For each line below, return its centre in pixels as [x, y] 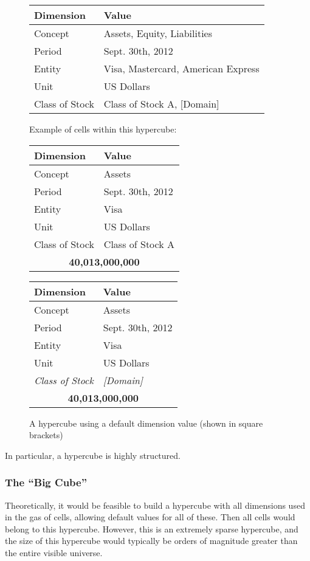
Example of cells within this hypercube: [103, 129]
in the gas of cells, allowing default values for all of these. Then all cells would [150, 517]
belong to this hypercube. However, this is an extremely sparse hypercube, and [152, 528]
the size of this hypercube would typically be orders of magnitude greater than [151, 541]
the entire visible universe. [54, 552]
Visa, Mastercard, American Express [181, 68]
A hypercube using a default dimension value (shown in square [146, 423]
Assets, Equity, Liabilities [158, 33]
